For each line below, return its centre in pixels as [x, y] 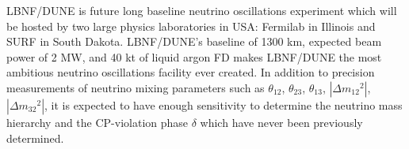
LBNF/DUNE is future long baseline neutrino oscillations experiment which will [202, 10]
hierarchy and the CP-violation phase [97, 122]
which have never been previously [281, 122]
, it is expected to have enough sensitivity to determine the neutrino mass [224, 104]
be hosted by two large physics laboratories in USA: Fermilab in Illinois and [191, 26]
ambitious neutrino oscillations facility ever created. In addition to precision [191, 72]
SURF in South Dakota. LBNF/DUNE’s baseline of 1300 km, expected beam [194, 41]
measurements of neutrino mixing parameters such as [136, 87]
